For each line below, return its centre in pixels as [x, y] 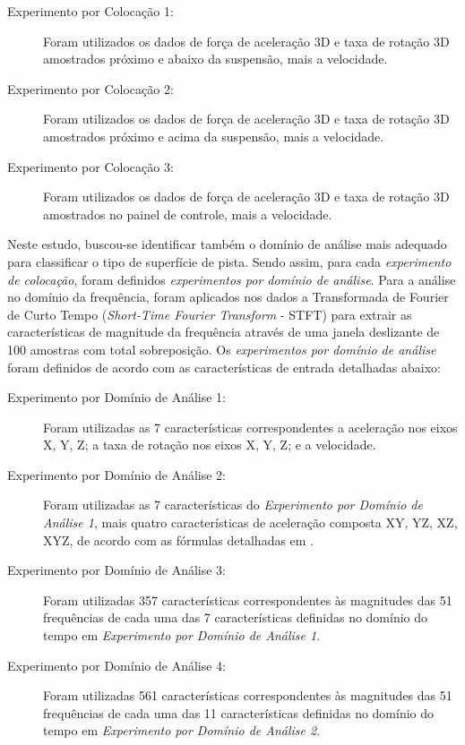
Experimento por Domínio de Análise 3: [117, 570]
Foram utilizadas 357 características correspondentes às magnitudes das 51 [248, 599]
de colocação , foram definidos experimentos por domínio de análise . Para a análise [232, 279]
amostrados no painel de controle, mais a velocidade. [188, 214]
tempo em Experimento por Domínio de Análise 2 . [182, 730]
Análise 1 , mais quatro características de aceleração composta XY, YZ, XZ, [250, 522]
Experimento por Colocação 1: [90, 11]
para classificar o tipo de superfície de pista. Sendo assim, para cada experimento [229, 261]
